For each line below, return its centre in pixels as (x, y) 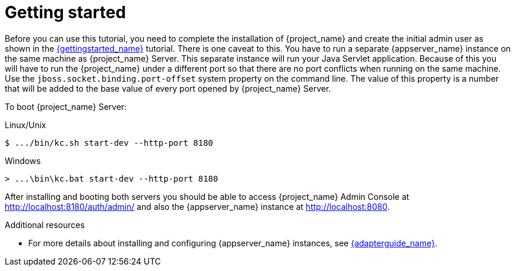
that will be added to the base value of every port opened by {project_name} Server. (168, 88)
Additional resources (45, 225)
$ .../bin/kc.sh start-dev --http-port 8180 (109, 143)
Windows (23, 160)
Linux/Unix (26, 125)
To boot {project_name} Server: (66, 106)
